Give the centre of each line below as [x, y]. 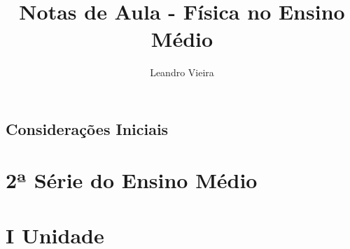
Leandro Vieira [182, 72]
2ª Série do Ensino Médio [132, 180]
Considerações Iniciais [87, 128]
